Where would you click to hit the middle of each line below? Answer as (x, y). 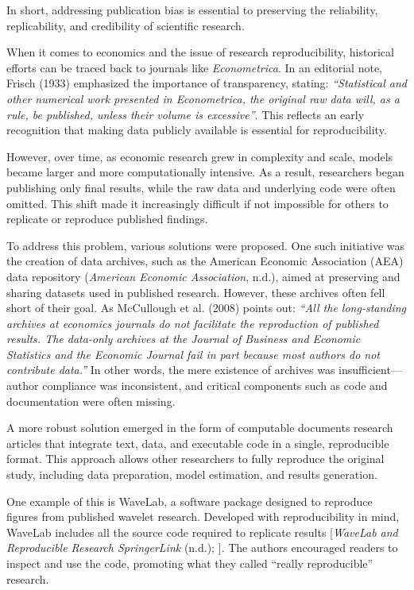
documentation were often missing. (91, 401)
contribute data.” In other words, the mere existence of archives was (171, 370)
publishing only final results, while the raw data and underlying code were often (201, 187)
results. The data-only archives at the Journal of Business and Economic (184, 339)
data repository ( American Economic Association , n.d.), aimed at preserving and (203, 276)
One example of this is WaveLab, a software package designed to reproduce (190, 501)
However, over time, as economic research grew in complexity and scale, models (200, 156)
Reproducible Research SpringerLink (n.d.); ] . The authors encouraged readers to (202, 548)
